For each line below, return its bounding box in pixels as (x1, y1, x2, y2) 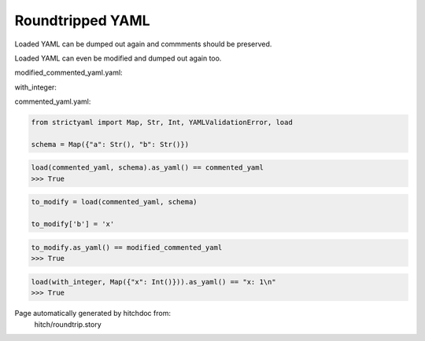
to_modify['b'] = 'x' (31, 220, 115, 229)
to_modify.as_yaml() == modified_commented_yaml (31, 243, 223, 251)
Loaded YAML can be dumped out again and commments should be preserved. (14, 39, 272, 49)
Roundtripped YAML (14, 12, 150, 29)
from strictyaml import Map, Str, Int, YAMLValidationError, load (31, 118, 293, 127)
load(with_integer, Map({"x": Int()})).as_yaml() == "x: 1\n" (31, 277, 276, 286)
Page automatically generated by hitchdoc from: (14, 309, 171, 318)
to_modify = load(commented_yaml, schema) (31, 197, 198, 207)
